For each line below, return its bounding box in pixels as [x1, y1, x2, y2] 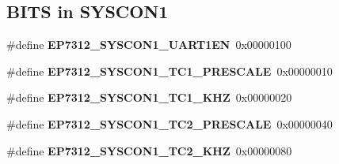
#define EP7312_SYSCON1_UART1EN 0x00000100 [6, 36, 291, 53]
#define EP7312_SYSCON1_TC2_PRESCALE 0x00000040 [6, 115, 333, 132]
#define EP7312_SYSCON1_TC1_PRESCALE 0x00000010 [6, 62, 333, 79]
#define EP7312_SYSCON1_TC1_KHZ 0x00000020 [6, 89, 292, 106]
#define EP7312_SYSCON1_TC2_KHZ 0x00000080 [6, 142, 292, 158]
